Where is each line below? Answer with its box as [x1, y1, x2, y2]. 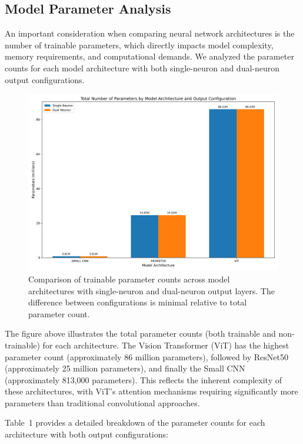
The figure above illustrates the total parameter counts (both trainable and [5, 327, 276, 340]
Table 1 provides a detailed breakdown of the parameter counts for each [5, 416, 265, 429]
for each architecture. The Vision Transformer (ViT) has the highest [42, 338, 289, 351]
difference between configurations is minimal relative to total [28, 296, 247, 308]
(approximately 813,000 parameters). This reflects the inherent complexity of [5, 373, 282, 386]
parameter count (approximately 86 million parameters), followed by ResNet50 [5, 350, 288, 363]
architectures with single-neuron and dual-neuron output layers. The [28, 284, 275, 297]
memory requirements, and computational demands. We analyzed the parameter [5, 50, 294, 63]
